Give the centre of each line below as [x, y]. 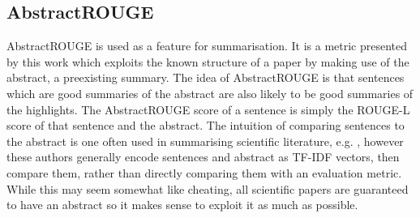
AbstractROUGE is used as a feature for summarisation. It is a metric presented [207, 46]
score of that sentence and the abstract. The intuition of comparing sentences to [206, 125]
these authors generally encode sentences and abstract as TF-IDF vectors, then [203, 157]
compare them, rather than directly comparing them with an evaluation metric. [204, 172]
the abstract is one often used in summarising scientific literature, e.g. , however [205, 141]
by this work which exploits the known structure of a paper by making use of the [208, 61]
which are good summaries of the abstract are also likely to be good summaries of [210, 93]
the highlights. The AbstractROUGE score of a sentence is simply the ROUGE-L [208, 109]
